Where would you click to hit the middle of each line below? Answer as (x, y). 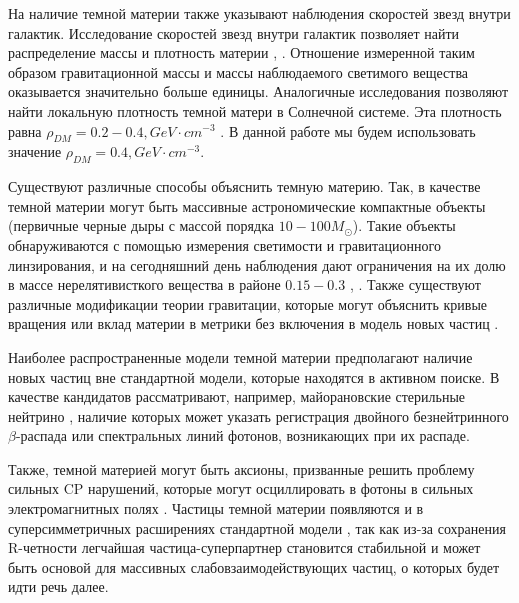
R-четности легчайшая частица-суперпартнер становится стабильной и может (244, 547)
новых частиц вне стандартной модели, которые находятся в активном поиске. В (254, 376)
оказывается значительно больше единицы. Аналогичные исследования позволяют (258, 91)
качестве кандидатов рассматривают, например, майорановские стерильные (237, 396)
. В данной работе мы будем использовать (348, 130)
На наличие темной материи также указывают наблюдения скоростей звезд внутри (259, 13)
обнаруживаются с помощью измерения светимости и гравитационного (224, 244)
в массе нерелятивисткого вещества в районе (144, 284)
